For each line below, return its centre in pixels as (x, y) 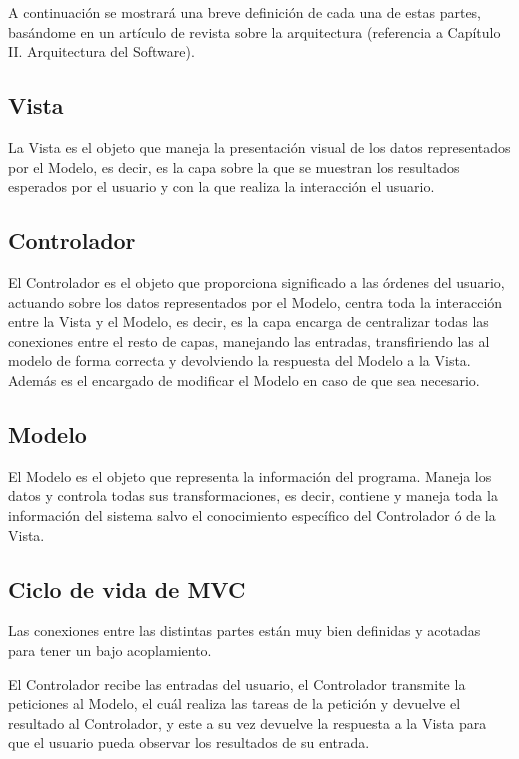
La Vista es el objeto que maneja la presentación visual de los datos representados (259, 146)
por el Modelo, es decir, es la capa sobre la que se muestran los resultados (234, 166)
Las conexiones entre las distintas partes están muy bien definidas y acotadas (244, 630)
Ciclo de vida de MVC (127, 588)
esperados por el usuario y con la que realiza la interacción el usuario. (221, 186)
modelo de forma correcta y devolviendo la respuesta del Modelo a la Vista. (239, 360)
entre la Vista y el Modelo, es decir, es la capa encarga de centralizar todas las (248, 321)
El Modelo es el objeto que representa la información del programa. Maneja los (250, 475)
